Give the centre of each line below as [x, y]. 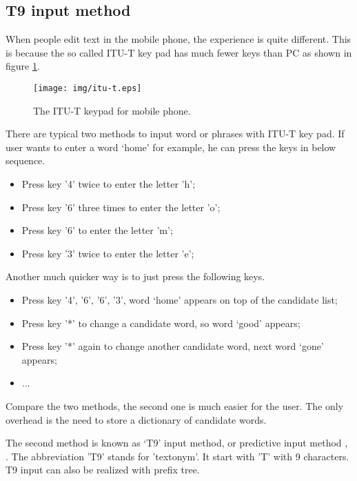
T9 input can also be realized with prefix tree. [103, 470]
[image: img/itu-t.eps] [88, 88]
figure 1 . [23, 66]
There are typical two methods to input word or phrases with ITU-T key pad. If [175, 134]
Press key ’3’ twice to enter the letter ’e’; [108, 253]
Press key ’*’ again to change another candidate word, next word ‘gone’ [173, 346]
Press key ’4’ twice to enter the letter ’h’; [109, 184]
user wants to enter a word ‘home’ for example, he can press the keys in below [171, 147]
